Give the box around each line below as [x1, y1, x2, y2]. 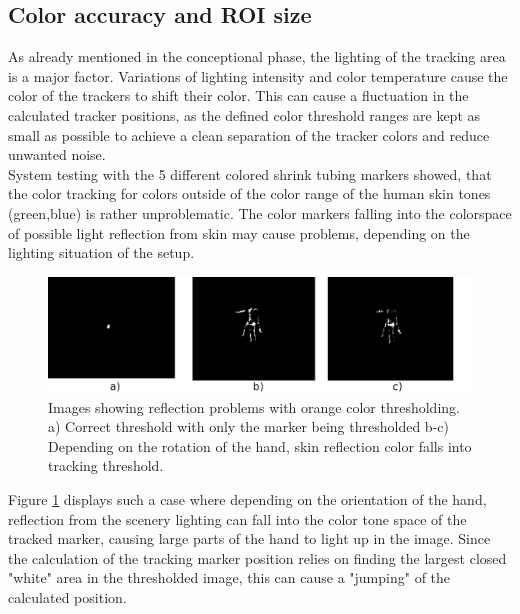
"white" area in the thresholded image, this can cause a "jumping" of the [8, 567, 451, 588]
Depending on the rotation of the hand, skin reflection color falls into [48, 435, 472, 456]
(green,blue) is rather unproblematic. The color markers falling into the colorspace [8, 202, 512, 223]
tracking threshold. [48, 455, 164, 476]
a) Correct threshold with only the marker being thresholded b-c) [48, 416, 449, 437]
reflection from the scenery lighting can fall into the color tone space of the [8, 508, 467, 529]
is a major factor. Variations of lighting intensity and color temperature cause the [8, 65, 508, 86]
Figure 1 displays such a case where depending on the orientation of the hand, [8, 489, 487, 510]
